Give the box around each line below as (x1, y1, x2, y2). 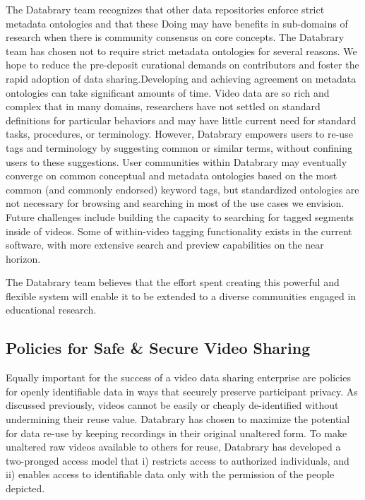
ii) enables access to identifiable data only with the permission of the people (6, 467, 335, 482)
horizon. (6, 251, 41, 266)
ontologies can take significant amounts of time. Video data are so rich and (6, 85, 330, 100)
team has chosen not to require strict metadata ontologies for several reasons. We (6, 43, 357, 58)
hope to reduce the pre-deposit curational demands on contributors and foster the (6, 57, 359, 72)
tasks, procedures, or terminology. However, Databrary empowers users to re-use (6, 126, 353, 141)
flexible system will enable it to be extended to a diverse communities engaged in (6, 288, 357, 303)
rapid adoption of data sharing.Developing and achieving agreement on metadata (6, 71, 357, 85)
